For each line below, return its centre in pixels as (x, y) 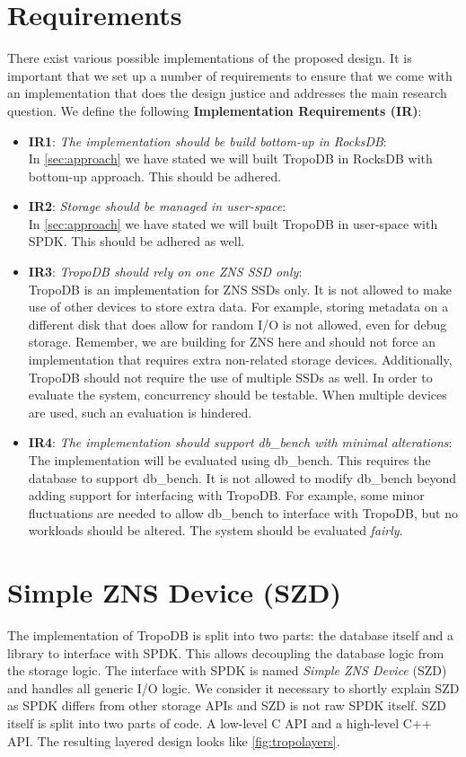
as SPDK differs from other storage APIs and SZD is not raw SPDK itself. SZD (227, 705)
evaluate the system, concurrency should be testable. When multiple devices (237, 395)
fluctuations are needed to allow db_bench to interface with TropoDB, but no (243, 512)
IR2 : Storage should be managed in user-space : (157, 206)
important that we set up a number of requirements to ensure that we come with (230, 75)
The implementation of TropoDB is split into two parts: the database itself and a (231, 635)
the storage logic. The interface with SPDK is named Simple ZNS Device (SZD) (227, 670)
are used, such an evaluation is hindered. (140, 412)
